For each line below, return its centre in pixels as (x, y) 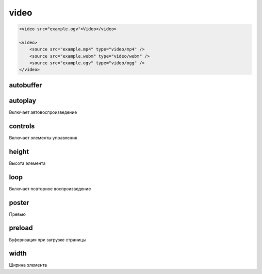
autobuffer (25, 85)
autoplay (23, 100)
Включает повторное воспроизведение (50, 188)
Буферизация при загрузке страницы (48, 240)
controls (22, 126)
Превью (17, 214)
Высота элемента (27, 163)
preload (21, 228)
